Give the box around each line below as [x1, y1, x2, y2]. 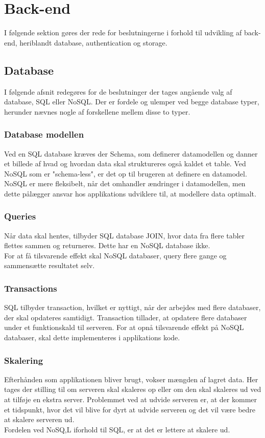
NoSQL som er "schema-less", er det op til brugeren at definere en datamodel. [4, 168, 247, 179]
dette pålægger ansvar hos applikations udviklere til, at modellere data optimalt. [4, 188, 256, 199]
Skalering [4, 354, 43, 366]
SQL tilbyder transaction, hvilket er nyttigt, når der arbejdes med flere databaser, [4, 302, 261, 313]
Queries [4, 210, 36, 223]
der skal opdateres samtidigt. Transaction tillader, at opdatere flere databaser [4, 312, 247, 322]
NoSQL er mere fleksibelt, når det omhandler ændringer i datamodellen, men [4, 178, 246, 189]
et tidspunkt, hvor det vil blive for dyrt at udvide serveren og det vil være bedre [4, 404, 256, 414]
